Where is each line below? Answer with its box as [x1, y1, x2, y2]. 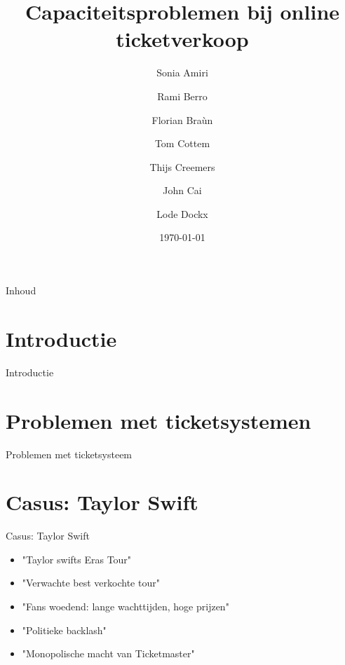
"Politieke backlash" [22, 622, 107, 637]
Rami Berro [157, 88, 208, 103]
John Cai [163, 183, 202, 198]
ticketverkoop [116, 25, 249, 53]
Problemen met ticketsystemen [6, 406, 311, 434]
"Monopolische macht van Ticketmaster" [22, 646, 195, 661]
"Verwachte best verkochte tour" [22, 575, 160, 590]
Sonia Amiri [156, 65, 208, 80]
